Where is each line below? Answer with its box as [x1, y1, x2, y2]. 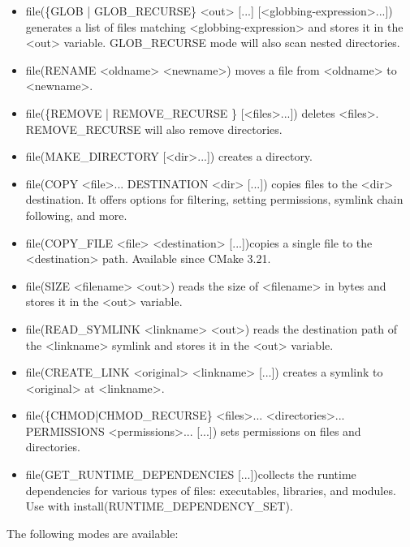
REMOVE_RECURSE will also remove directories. [25, 120, 283, 137]
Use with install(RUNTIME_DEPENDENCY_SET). [25, 497, 293, 515]
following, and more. [25, 206, 127, 223]
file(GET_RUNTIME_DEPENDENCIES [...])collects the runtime [25, 466, 356, 483]
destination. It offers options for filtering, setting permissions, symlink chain [25, 191, 404, 208]
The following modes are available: [6, 524, 179, 541]
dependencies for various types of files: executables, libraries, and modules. [25, 481, 396, 498]
